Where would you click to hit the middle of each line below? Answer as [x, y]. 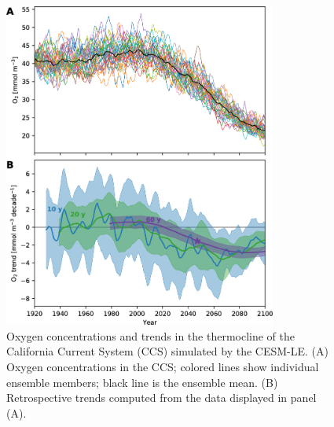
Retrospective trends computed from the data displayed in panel [161, 398]
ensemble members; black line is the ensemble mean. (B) [142, 382]
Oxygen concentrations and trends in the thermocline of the [151, 335]
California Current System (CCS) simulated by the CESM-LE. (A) [167, 351]
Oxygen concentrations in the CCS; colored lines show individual [163, 367]
